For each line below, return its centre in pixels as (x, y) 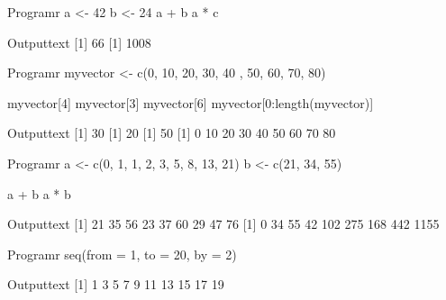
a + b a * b (39, 193)
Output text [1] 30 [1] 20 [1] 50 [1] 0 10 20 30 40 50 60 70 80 (172, 133)
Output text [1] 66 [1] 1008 (79, 42)
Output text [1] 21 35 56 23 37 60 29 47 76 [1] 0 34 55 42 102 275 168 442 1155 (223, 224)
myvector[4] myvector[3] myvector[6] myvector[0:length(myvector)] (191, 102)
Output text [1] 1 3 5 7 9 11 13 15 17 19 (116, 284)
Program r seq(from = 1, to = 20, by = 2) (122, 254)
